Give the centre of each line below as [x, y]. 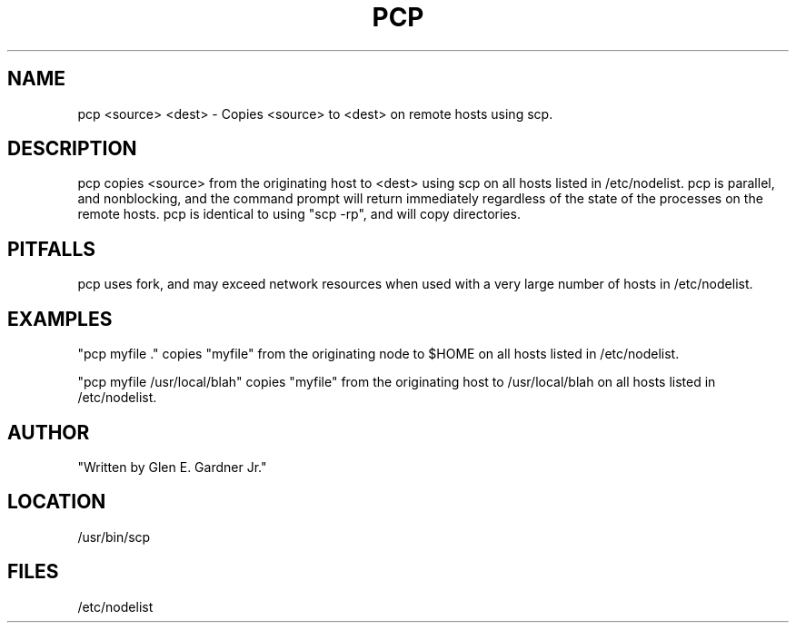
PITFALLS [52, 249]
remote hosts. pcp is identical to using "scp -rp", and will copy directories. [299, 214]
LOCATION [57, 502]
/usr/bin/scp [114, 536]
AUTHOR [49, 432]
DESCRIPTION [72, 149]
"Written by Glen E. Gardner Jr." [172, 467]
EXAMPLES [60, 319]
